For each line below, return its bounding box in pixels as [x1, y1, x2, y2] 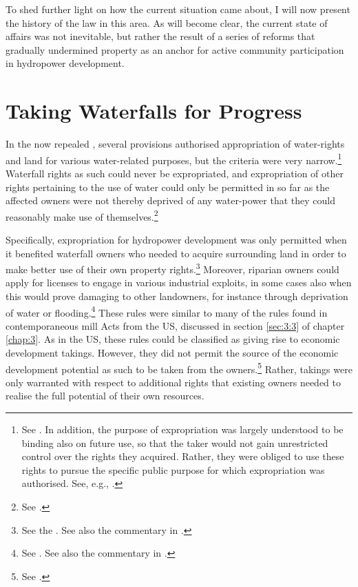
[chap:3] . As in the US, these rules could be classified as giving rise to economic [6, 332, 340, 346]
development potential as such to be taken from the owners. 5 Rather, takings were [6, 359, 352, 376]
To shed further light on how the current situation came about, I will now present [6, 2, 350, 16]
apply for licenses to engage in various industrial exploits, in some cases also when [6, 275, 352, 290]
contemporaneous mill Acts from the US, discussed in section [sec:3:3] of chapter [6, 318, 345, 332]
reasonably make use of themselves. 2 [6, 207, 158, 223]
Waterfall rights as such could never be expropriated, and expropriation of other [6, 166, 344, 180]
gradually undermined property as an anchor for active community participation [6, 42, 344, 57]
